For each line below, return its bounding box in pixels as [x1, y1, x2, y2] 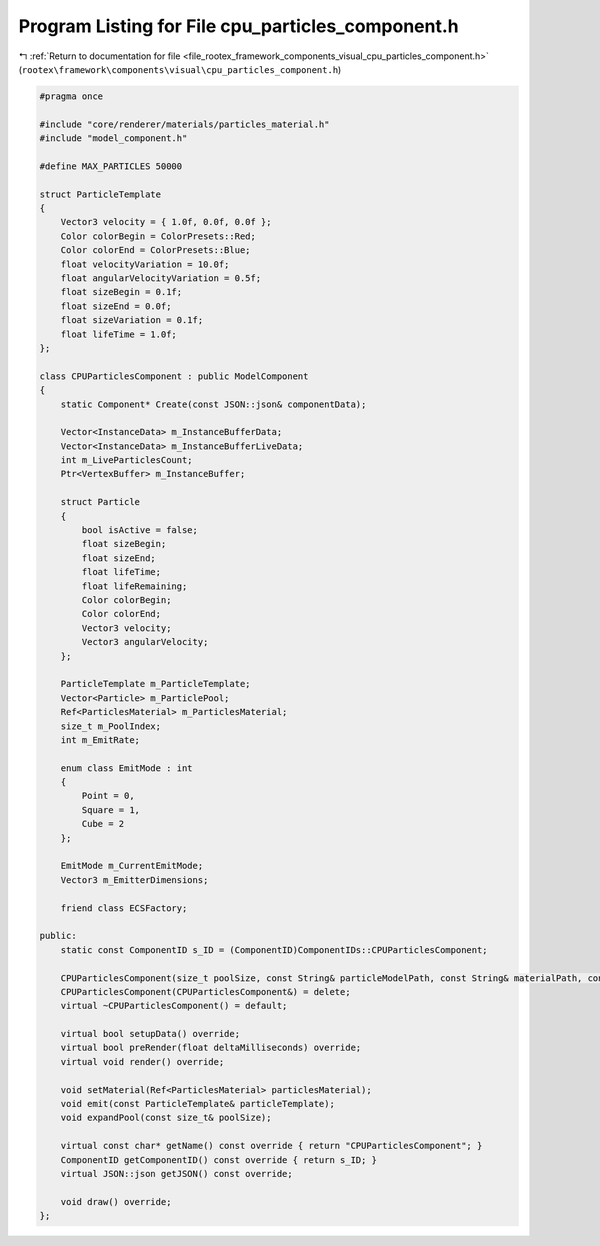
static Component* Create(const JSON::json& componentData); [60, 398, 367, 410]
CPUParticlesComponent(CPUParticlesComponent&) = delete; [60, 986, 351, 997]
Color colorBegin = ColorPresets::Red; [60, 230, 257, 242]
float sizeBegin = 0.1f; [60, 286, 183, 298]
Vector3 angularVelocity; [81, 636, 209, 648]
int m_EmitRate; [60, 734, 140, 745]
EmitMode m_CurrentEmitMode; [60, 860, 204, 872]
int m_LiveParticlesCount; [60, 455, 194, 466]
